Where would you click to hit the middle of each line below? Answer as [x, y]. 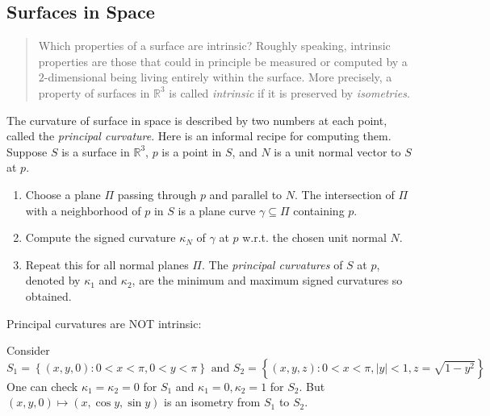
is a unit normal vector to [337, 151]
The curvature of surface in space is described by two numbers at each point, [197, 120]
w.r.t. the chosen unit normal [314, 237]
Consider [28, 350]
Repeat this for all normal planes [107, 264]
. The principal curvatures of [272, 264]
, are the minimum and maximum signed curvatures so [267, 280]
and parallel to [246, 194]
